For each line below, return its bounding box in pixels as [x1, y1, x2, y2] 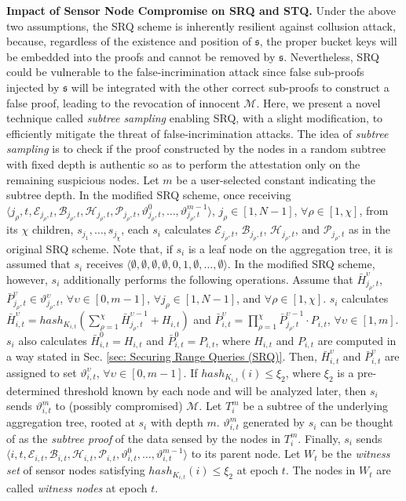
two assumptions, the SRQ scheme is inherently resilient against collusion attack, [6, 17, 396, 34]
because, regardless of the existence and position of [6, 33, 251, 49]
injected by [6, 78, 60, 95]
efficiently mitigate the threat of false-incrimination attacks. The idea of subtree [6, 125, 389, 141]
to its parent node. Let [191, 445, 301, 462]
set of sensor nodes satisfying [6, 462, 145, 478]
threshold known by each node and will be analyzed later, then [64, 382, 367, 398]
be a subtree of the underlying [243, 398, 389, 414]
